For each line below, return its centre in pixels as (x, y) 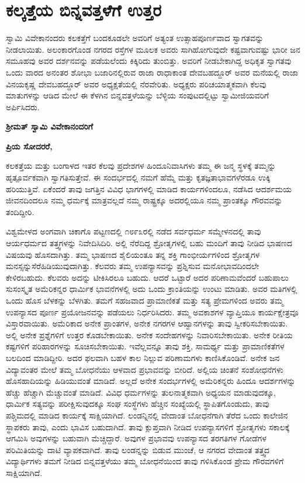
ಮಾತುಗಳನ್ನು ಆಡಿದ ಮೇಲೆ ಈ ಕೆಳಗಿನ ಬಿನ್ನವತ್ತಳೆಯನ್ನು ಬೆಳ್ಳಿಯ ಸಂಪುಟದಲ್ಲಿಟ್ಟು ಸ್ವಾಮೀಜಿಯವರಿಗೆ (138, 95)
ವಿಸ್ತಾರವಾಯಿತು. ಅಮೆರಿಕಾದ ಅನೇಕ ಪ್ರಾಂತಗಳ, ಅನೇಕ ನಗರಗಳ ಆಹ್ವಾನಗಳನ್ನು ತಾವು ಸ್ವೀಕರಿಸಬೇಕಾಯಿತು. (147, 323)
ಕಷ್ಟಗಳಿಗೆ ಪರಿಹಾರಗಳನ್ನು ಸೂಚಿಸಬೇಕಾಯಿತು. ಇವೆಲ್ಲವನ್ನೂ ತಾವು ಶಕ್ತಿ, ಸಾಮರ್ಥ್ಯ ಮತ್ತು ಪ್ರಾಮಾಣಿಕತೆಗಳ (145, 346)
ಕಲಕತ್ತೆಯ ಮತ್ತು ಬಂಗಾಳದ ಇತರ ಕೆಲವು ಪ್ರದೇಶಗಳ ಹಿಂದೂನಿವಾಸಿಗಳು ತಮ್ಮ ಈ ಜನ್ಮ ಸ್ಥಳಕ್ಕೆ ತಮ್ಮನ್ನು (141, 166)
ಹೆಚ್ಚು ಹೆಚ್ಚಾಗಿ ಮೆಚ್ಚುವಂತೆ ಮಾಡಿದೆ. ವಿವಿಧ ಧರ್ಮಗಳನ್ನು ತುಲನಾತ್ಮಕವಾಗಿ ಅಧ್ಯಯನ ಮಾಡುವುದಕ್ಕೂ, (141, 392)
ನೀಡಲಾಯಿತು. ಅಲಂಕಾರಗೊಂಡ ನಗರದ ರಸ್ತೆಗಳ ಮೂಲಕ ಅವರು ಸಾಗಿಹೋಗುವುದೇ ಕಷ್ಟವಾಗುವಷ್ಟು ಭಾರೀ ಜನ (153, 49)
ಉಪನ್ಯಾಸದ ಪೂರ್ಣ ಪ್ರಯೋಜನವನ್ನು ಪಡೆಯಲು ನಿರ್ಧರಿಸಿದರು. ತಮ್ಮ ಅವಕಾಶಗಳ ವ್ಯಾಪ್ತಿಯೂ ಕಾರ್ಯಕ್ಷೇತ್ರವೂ (152, 312)
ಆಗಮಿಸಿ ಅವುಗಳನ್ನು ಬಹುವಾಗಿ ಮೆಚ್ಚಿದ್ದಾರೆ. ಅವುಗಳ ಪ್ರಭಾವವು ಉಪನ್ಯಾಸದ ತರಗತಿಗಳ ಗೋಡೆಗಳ (136, 438)
